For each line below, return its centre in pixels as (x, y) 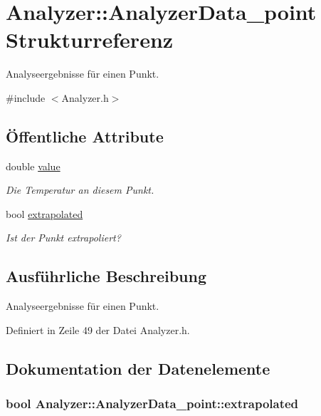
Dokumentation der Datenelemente (138, 368)
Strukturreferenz (90, 40)
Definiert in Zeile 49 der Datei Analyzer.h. (98, 329)
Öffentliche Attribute (85, 136)
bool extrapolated (44, 213)
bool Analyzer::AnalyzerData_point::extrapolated (152, 404)
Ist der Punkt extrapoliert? (63, 238)
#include (26, 97)
